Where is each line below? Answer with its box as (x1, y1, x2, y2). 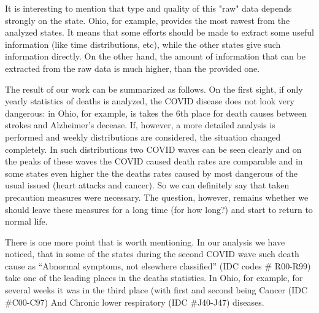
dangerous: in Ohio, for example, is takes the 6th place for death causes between (5, 106, 307, 119)
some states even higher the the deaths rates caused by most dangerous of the (5, 166, 298, 179)
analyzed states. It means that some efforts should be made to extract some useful (5, 26, 314, 39)
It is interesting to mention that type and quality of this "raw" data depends (5, 2, 292, 14)
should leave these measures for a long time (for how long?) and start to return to (5, 203, 313, 215)
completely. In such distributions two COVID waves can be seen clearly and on (5, 142, 302, 155)
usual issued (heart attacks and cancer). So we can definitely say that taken (5, 179, 290, 191)
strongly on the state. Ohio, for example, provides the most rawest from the (5, 14, 290, 26)
